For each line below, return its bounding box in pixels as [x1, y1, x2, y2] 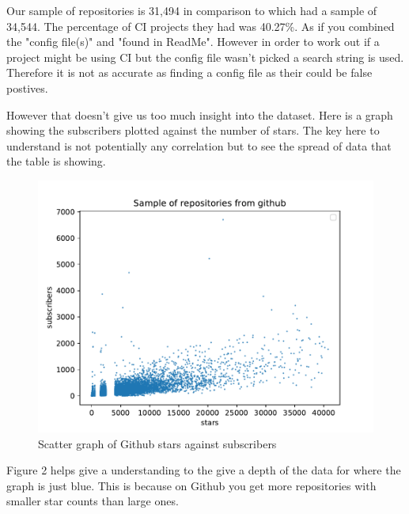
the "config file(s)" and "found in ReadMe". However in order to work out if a [6, 33, 380, 50]
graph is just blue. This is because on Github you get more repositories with [6, 477, 377, 493]
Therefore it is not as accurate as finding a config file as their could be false [6, 64, 373, 81]
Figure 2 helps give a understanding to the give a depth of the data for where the [6, 462, 401, 478]
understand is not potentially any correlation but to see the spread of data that [6, 137, 392, 154]
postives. [6, 79, 48, 96]
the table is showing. [6, 153, 106, 169]
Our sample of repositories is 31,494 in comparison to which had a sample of [6, 2, 377, 18]
